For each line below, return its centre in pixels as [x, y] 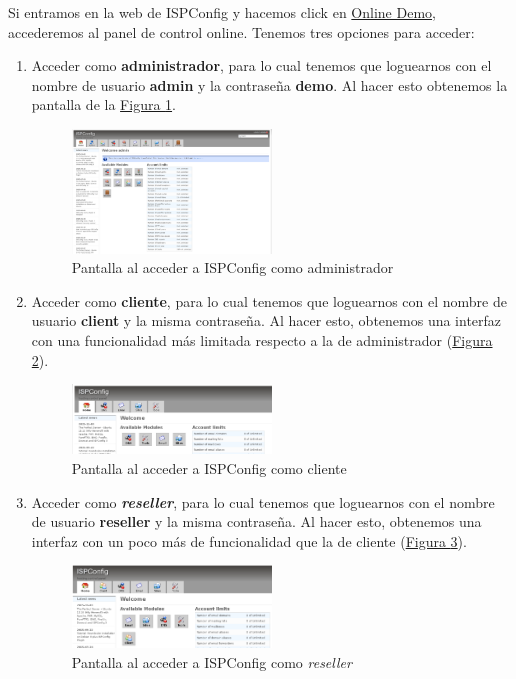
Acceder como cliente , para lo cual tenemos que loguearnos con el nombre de [269, 300]
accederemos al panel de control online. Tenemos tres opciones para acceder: [241, 31]
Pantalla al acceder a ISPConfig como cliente [209, 467]
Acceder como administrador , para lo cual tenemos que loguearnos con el [261, 65]
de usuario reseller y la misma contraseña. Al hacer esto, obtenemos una [256, 521]
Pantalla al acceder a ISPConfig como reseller [211, 661]
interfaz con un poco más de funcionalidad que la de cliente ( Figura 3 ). [249, 540]
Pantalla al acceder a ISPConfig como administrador [232, 267]
